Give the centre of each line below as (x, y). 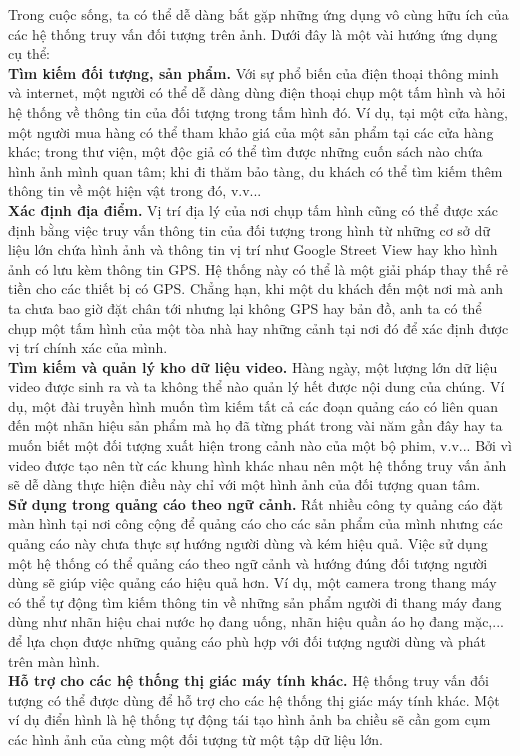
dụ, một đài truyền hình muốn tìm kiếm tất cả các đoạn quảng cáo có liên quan (253, 405)
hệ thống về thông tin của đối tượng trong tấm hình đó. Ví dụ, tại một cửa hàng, (258, 111)
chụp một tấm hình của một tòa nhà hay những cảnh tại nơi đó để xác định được (258, 327)
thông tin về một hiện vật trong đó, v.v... (135, 190)
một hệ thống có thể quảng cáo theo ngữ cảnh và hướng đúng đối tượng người (248, 562)
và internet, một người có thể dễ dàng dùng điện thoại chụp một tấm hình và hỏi (257, 92)
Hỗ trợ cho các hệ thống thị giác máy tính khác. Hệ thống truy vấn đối (248, 680)
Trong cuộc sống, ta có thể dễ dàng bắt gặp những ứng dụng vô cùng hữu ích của (258, 14)
